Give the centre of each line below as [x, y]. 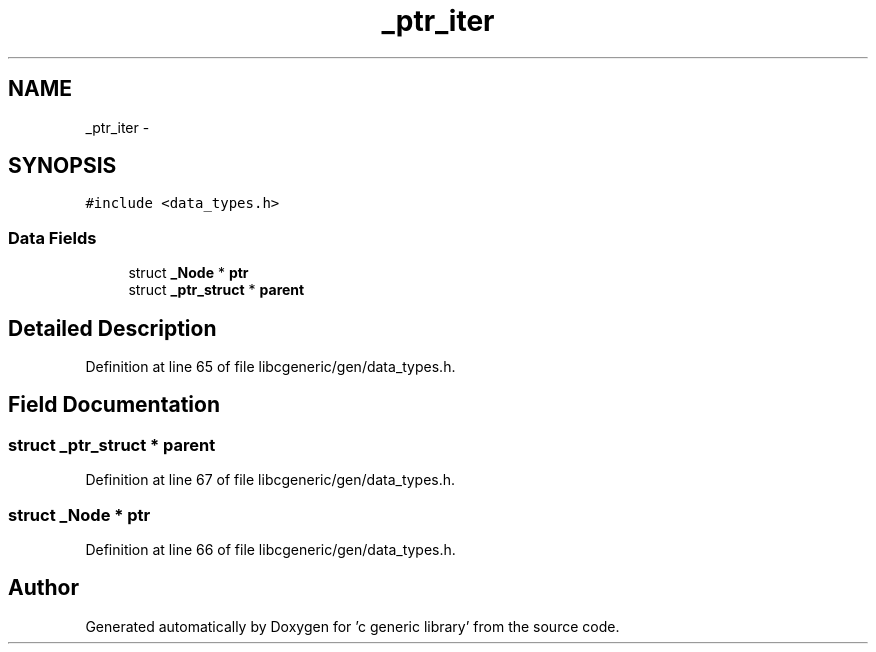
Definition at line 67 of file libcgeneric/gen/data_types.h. [270, 480]
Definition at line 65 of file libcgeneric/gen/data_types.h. [270, 367]
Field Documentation [114, 405]
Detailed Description [112, 328]
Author [43, 588]
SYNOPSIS [62, 166]
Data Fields [52, 237]
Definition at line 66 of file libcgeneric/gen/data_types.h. [270, 549]
